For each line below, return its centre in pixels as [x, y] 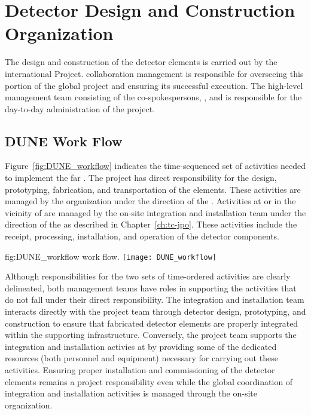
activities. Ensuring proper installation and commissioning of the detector [140, 370]
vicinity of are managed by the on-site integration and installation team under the [155, 212]
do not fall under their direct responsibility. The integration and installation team [155, 299]
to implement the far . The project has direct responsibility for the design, [141, 178]
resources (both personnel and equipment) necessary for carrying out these [141, 358]
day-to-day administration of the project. [80, 108]
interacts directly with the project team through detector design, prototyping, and [155, 311]
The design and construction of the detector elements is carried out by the [141, 62]
